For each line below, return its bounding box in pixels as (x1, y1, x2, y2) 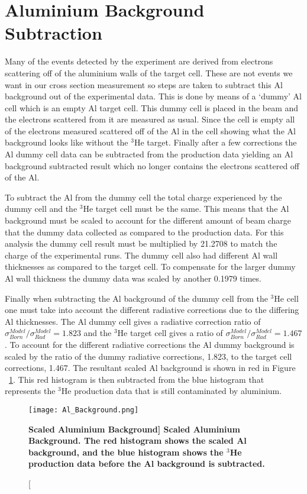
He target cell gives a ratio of (117, 327, 223, 339)
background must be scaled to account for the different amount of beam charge (5, 214, 292, 227)
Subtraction (5, 21, 102, 45)
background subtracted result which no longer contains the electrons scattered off (5, 159, 299, 172)
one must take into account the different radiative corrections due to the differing (5, 303, 299, 316)
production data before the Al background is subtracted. (28, 457, 265, 470)
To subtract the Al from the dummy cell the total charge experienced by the (5, 191, 282, 203)
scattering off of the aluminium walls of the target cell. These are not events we (5, 66, 293, 79)
